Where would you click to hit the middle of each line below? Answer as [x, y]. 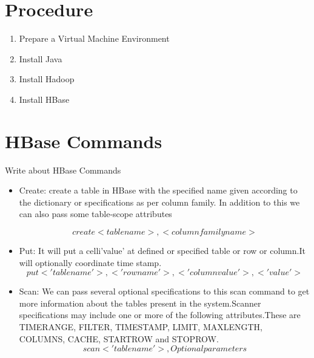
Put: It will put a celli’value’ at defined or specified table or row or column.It [162, 250]
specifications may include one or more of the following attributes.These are [160, 315]
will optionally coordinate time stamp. [90, 262]
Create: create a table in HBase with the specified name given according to [158, 190]
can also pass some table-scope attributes [95, 214]
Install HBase [44, 99]
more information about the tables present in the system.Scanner [140, 303]
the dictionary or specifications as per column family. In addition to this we [159, 202]
